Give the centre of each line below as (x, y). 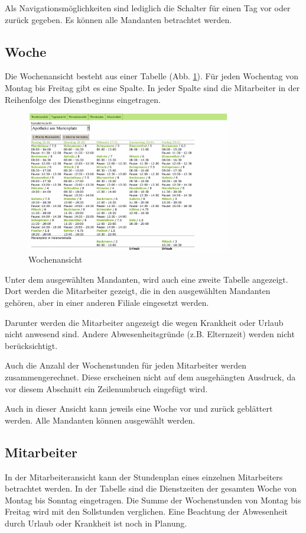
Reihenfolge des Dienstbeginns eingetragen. (83, 99)
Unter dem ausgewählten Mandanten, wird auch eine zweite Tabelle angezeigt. (147, 279)
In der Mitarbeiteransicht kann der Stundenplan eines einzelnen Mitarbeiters (144, 477)
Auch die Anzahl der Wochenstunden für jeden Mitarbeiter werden (126, 365)
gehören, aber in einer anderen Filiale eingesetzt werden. (107, 303)
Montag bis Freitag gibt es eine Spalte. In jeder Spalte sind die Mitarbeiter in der (152, 87)
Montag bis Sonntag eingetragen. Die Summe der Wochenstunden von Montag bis (153, 500)
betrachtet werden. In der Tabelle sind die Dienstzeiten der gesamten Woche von (151, 488)
